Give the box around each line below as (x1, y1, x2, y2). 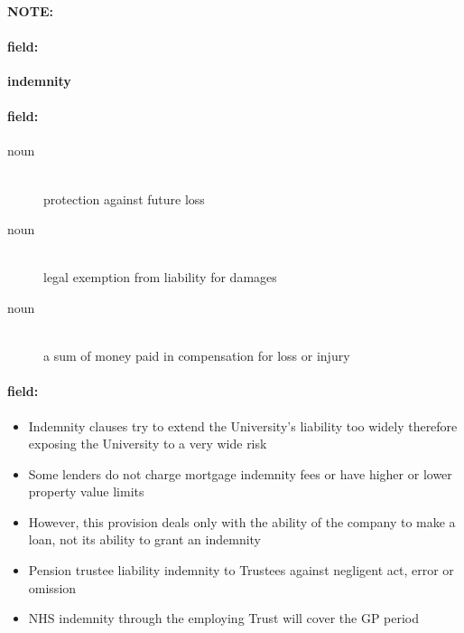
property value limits (28, 482, 144, 501)
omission (28, 578, 77, 597)
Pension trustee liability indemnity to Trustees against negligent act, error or (28, 561, 454, 580)
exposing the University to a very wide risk (28, 434, 267, 453)
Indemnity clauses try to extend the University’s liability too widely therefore (28, 416, 458, 435)
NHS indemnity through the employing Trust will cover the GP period (28, 609, 420, 628)
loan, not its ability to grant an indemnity (28, 530, 262, 549)
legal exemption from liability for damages (43, 268, 277, 287)
